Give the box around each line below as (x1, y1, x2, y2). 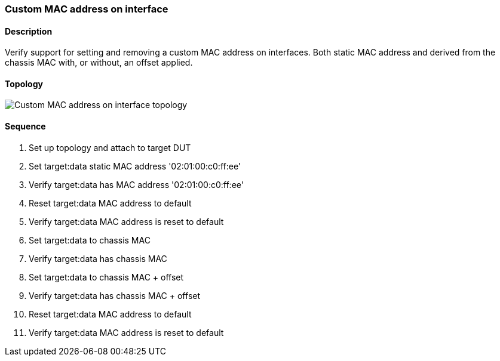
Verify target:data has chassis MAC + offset (29, 290, 201, 301)
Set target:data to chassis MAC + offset (29, 271, 184, 282)
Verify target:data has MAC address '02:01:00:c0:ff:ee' (29, 179, 244, 190)
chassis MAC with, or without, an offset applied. (5, 57, 193, 68)
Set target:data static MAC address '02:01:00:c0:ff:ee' (29, 161, 241, 171)
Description (5, 26, 53, 36)
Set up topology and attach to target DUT (29, 142, 191, 153)
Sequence (5, 121, 46, 132)
